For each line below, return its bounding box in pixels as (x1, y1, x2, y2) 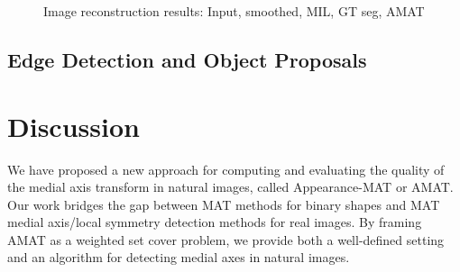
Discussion (7, 107, 140, 144)
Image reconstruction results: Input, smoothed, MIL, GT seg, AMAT (43, 2, 425, 20)
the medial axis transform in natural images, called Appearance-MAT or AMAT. (7, 177, 454, 196)
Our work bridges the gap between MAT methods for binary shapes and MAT (7, 195, 440, 213)
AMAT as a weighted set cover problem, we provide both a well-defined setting (7, 230, 445, 249)
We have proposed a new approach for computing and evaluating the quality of (7, 159, 445, 178)
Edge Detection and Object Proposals (7, 45, 367, 73)
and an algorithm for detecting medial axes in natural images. (7, 248, 350, 267)
